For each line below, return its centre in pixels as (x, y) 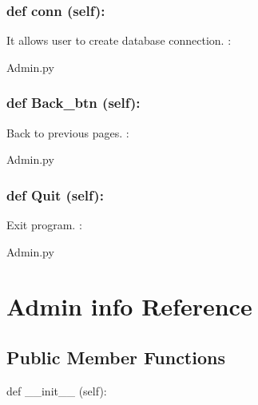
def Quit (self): (55, 195)
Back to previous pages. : (68, 132)
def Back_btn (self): (73, 103)
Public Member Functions (116, 357)
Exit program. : (44, 225)
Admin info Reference (129, 306)
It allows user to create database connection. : (119, 40)
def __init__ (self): (57, 390)
